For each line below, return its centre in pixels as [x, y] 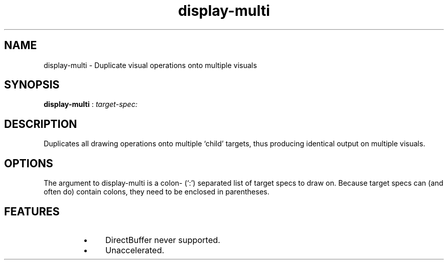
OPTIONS [29, 163]
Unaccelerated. [135, 250]
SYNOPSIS [32, 85]
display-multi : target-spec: [91, 104]
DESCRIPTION [41, 124]
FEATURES [32, 211]
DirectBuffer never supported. [163, 240]
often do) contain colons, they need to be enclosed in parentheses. [156, 192]
